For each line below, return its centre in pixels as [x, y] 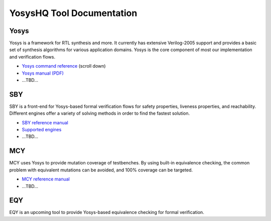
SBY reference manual [45, 122]
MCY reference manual [46, 179]
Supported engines [42, 130]
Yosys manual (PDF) [43, 73]
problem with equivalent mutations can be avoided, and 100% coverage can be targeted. [101, 170]
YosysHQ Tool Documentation [73, 13]
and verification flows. [32, 57]
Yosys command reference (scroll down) [64, 66]
